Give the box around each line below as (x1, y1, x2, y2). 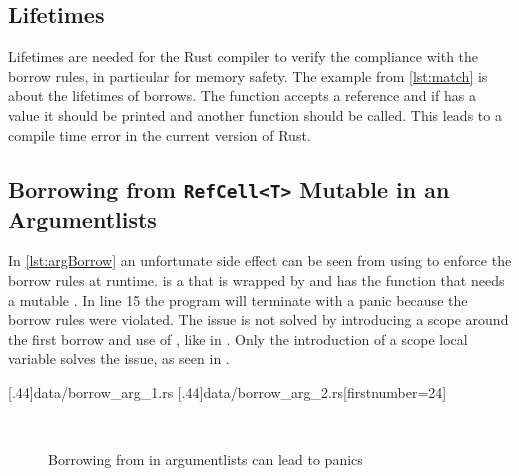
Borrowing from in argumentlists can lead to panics (48, 449, 363, 470)
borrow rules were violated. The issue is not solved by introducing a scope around (8, 309, 509, 330)
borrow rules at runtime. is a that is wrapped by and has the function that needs (8, 269, 505, 290)
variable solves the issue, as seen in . (8, 348, 230, 369)
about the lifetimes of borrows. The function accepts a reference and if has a (8, 85, 476, 106)
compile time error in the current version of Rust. (8, 124, 311, 145)
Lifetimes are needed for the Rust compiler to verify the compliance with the (8, 46, 479, 67)
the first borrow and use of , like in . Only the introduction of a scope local (8, 328, 468, 349)
